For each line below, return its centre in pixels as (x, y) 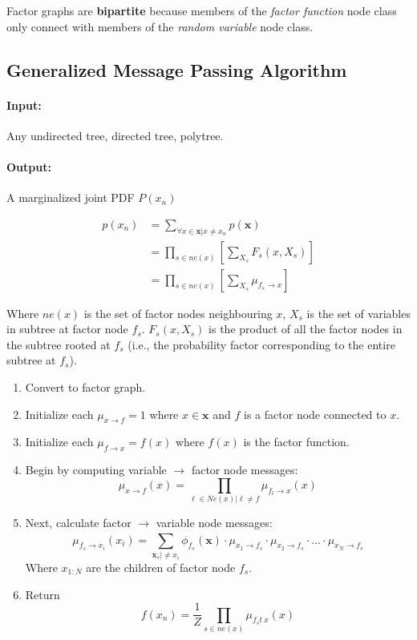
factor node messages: (245, 470)
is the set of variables (358, 313)
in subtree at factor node (67, 329)
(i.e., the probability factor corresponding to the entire (261, 344)
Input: (24, 105)
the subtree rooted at (59, 344)
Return (43, 594)
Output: (29, 166)
